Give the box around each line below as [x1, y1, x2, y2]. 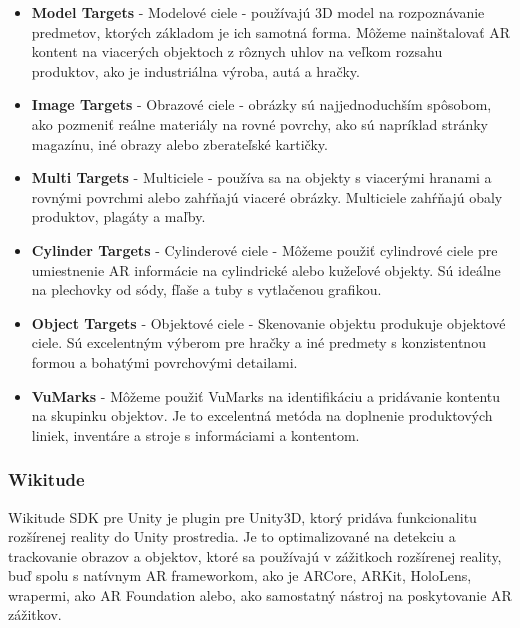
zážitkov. [8, 604, 62, 625]
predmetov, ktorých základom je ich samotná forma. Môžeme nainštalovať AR [31, 21, 511, 42]
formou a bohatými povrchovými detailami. [31, 351, 298, 372]
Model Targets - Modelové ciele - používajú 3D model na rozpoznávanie [31, 2, 485, 22]
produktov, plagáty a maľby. [31, 206, 206, 227]
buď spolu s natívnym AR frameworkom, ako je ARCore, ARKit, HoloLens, [8, 565, 472, 586]
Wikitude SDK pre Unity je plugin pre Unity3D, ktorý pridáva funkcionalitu [8, 506, 477, 527]
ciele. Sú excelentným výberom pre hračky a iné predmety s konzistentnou [31, 332, 486, 353]
